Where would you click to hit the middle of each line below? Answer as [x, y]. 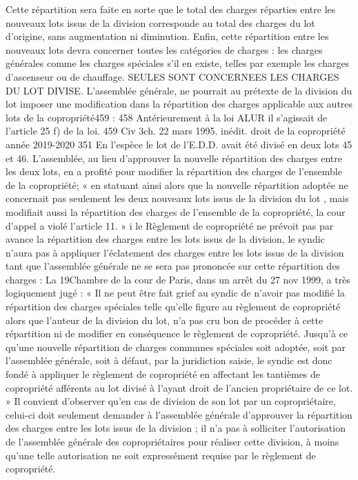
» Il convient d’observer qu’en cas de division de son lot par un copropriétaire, [171, 401]
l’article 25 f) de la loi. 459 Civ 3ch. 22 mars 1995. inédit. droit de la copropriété [176, 131]
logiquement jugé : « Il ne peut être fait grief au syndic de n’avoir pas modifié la [175, 293]
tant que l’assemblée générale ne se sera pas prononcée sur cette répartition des [173, 266]
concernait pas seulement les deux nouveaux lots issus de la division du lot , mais [177, 198]
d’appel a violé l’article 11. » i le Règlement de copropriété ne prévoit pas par [170, 225]
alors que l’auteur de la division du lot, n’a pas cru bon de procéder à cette [165, 320]
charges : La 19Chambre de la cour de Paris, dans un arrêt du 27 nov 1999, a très [178, 279]
